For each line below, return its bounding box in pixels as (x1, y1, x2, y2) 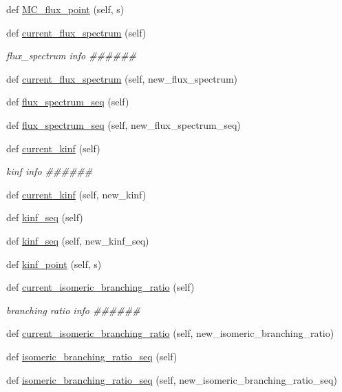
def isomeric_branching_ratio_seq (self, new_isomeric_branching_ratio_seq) (6, 372, 337, 386)
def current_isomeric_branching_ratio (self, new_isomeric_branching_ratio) (6, 326, 334, 340)
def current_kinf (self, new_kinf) (6, 187, 147, 201)
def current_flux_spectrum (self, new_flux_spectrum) (6, 71, 238, 85)
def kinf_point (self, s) (6, 256, 102, 271)
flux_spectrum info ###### (6, 48, 136, 63)
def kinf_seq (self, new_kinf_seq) (6, 233, 149, 247)
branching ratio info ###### (6, 302, 140, 317)
